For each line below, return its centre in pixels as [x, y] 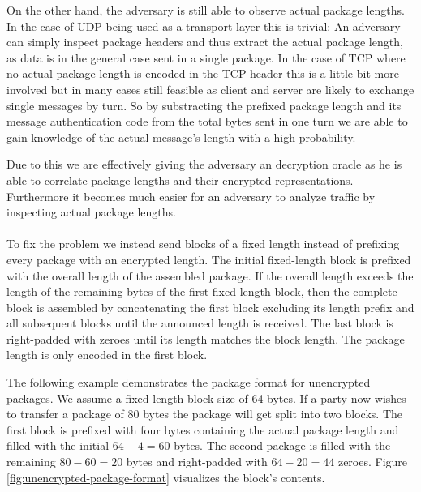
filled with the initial [58, 445]
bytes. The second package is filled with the [282, 445]
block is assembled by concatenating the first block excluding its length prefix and [210, 307]
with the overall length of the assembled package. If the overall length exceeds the [210, 275]
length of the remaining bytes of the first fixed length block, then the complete [202, 291]
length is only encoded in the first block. [107, 355]
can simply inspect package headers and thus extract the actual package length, [205, 42]
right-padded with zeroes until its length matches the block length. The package [206, 338]
